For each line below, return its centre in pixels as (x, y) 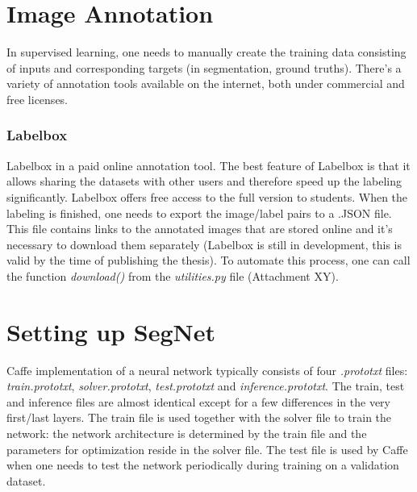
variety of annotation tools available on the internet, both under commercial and (206, 83)
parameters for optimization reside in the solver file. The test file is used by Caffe (207, 449)
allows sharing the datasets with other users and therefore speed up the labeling (204, 181)
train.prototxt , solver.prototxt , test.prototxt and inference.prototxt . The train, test (206, 386)
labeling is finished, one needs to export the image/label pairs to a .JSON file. (199, 213)
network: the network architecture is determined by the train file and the (187, 433)
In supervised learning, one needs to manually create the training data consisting (206, 52)
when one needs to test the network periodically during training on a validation (203, 465)
